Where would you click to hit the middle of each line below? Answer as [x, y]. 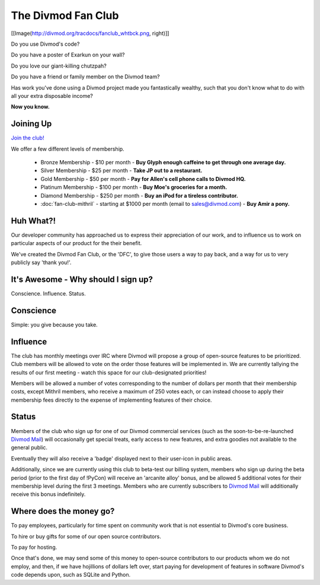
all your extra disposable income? [52, 96]
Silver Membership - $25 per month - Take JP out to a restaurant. [121, 171]
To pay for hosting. [34, 547]
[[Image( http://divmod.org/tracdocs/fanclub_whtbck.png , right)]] [90, 33]
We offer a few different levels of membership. [68, 149]
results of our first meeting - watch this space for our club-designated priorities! [109, 372]
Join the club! [28, 138]
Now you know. [30, 107]
